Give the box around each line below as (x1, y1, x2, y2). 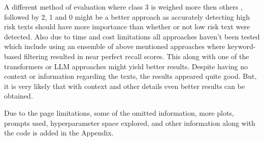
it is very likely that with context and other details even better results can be (4, 80, 245, 91)
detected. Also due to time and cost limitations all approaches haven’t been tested (4, 31, 260, 41)
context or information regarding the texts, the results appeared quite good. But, (4, 71, 257, 81)
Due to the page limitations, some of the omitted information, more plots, (4, 107, 234, 118)
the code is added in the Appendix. (4, 127, 114, 138)
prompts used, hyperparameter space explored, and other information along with (4, 117, 255, 128)
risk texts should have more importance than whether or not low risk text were (4, 21, 250, 32)
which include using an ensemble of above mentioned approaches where (4, 41, 225, 52)
